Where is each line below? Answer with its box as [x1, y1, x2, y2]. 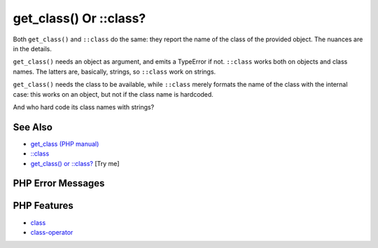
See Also [13, 121, 52, 133]
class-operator [30, 228, 73, 236]
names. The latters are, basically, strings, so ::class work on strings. [13, 67, 216, 76]
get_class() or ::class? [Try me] [30, 159, 120, 167]
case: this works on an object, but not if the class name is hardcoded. [13, 90, 213, 98]
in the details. [13, 44, 52, 53]
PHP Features [13, 200, 73, 212]
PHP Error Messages [13, 177, 105, 189]
